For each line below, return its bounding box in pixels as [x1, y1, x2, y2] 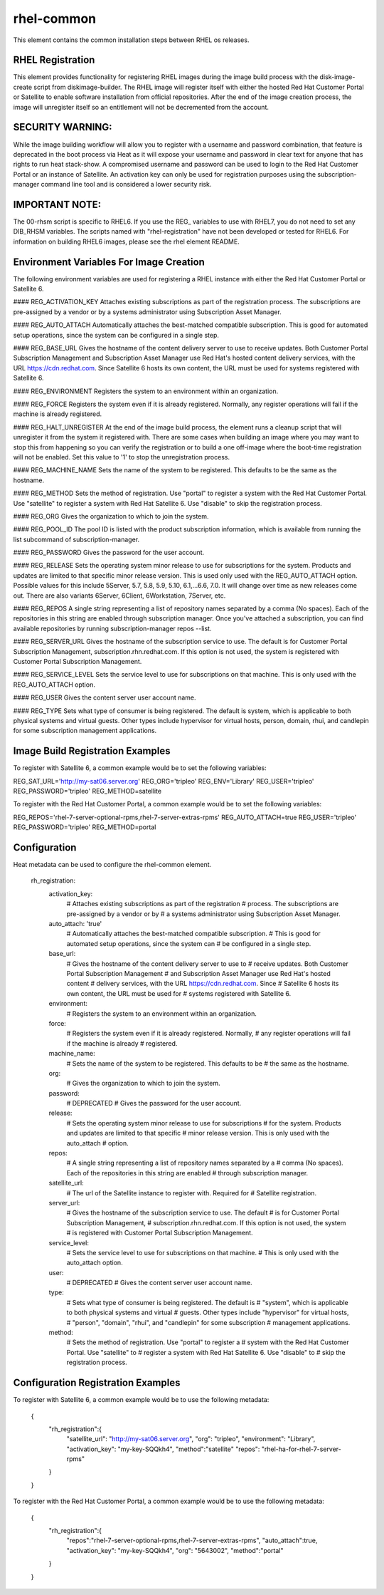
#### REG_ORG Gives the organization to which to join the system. [13, 511, 209, 520]
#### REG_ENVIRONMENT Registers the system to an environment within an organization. [13, 387, 279, 395]
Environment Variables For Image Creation [13, 256, 206, 268]
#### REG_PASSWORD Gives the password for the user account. [13, 549, 205, 557]
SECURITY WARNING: [13, 121, 113, 133]
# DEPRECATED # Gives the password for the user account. [66, 1099, 242, 1108]
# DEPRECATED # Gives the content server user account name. [66, 1279, 252, 1287]
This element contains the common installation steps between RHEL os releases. [13, 36, 250, 44]
